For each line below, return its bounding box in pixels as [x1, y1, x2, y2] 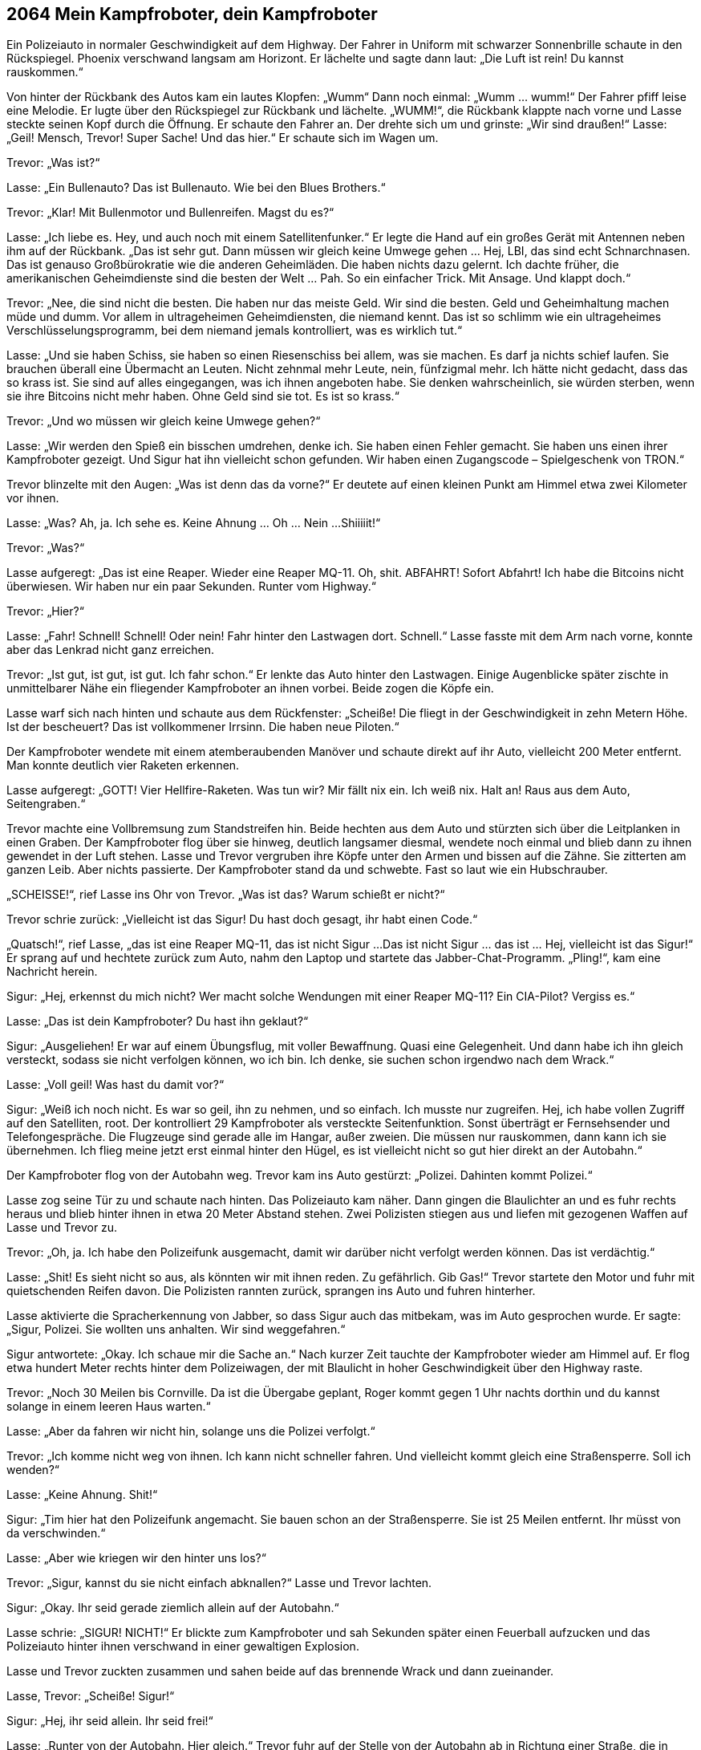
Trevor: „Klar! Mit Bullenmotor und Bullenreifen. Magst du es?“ [6, 205, 334, 220]
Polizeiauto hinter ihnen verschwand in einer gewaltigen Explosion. [6, 1639, 359, 1654]
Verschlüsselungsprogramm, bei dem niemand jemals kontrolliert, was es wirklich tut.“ [6, 323, 463, 338]
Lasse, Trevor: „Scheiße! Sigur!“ [6, 1689, 175, 1703]
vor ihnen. [6, 491, 59, 506]
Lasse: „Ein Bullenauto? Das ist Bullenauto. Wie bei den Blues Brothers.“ [6, 181, 386, 195]
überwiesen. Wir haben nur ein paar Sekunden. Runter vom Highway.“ [6, 579, 376, 594]
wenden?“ [6, 1463, 59, 1477]
